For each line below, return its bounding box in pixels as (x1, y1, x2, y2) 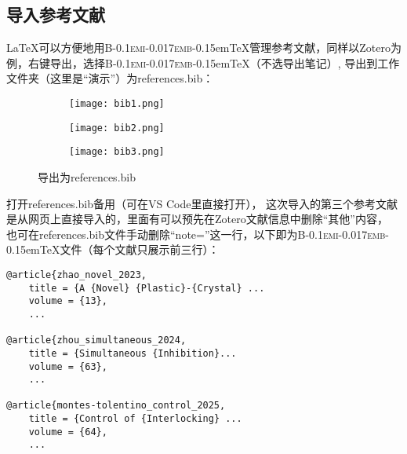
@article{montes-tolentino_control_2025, (6, 400, 226, 412)
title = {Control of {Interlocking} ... (28, 413, 242, 425)
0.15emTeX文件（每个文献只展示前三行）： (6, 241, 220, 258)
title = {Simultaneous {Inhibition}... (28, 347, 237, 359)
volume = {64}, (28, 426, 107, 438)
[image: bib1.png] (69, 97, 165, 109)
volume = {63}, (28, 361, 107, 372)
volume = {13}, (28, 295, 107, 307)
